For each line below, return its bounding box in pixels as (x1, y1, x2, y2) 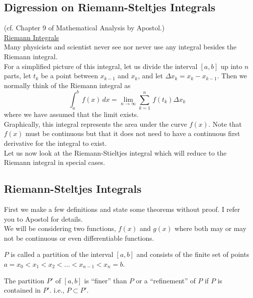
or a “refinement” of (136, 275, 196, 285)
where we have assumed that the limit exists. (4, 109, 139, 119)
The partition (4, 275, 45, 285)
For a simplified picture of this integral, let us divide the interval (4, 61, 198, 71)
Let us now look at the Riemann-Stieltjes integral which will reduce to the (4, 147, 227, 158)
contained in (4, 285, 41, 295)
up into (220, 61, 242, 71)
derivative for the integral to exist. (4, 138, 107, 148)
